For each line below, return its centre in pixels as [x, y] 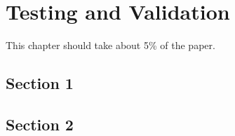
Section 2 [40, 124]
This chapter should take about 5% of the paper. [110, 45]
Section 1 [40, 83]
